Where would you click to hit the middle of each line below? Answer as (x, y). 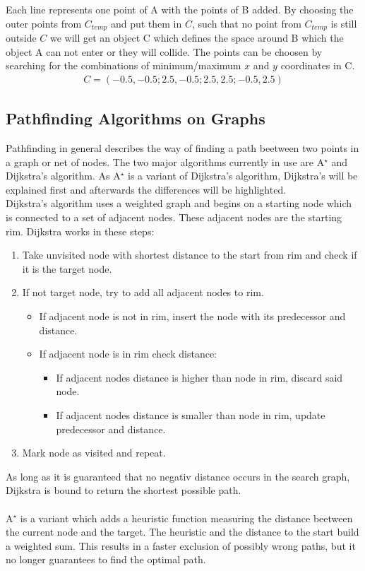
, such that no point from (246, 23)
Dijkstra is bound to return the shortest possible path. (124, 490)
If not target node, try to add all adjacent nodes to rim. (143, 292)
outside (21, 38)
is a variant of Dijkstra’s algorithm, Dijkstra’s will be (243, 176)
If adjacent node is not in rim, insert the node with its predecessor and (192, 316)
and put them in (146, 23)
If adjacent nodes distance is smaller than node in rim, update (191, 414)
